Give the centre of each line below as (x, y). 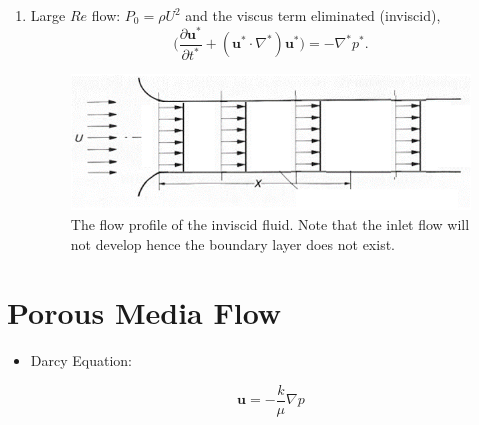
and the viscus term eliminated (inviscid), (313, 15)
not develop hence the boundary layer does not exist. (232, 243)
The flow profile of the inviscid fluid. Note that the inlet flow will (270, 223)
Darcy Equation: (81, 360)
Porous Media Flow (144, 312)
